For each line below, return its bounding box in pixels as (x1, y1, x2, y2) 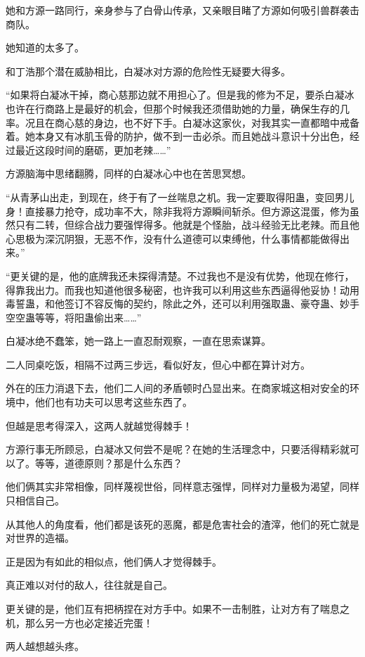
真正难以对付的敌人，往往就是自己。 (6, 578, 173, 592)
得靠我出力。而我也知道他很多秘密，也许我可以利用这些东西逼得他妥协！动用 (6, 282, 359, 297)
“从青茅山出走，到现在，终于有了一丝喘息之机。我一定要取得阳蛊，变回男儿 (6, 189, 354, 204)
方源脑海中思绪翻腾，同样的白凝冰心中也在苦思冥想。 (6, 166, 251, 181)
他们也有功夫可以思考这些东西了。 (34, 395, 192, 409)
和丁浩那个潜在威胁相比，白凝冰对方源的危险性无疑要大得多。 (6, 63, 291, 78)
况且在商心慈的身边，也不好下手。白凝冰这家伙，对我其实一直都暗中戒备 (25, 115, 359, 129)
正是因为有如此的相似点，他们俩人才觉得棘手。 (6, 554, 222, 568)
